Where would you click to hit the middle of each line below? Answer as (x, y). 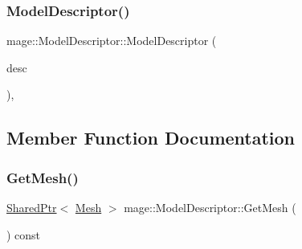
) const (24, 234)
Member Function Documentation (151, 138)
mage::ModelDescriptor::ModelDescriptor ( (112, 41)
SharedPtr (32, 207)
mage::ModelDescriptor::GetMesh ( (210, 207)
